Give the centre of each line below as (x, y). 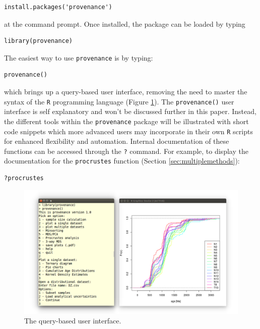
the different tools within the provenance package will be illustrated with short (126, 121)
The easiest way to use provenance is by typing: (79, 57)
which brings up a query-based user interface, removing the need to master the (126, 92)
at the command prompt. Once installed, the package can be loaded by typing (125, 23)
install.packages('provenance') (58, 7)
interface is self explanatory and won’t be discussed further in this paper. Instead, (130, 111)
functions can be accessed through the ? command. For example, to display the (126, 151)
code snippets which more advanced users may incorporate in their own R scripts (128, 131)
